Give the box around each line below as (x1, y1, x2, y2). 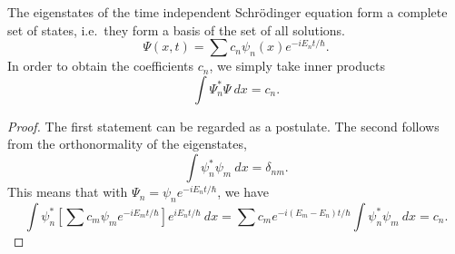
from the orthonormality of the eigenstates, (7, 134, 247, 153)
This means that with (7, 182, 128, 201)
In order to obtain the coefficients (7, 56, 194, 75)
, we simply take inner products (209, 56, 385, 75)
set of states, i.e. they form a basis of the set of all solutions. (7, 20, 346, 39)
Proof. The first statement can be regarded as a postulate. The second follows (7, 116, 440, 135)
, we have (217, 182, 269, 201)
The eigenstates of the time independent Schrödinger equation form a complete (7, 3, 448, 21)
